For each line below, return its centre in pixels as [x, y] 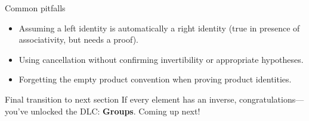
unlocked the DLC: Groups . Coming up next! [115, 111]
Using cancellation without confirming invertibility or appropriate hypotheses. [161, 59]
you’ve [16, 111]
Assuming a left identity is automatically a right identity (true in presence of [159, 28]
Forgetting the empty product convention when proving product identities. [155, 79]
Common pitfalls [35, 8]
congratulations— [271, 99]
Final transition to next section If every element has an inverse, [121, 99]
